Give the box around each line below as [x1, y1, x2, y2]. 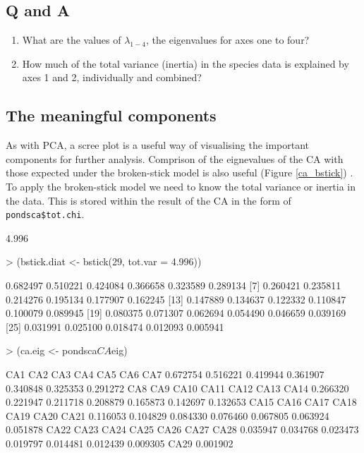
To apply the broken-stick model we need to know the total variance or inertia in [6, 179, 356, 193]
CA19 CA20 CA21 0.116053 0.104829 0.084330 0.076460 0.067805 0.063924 [6, 408, 329, 423]
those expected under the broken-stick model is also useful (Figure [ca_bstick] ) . [6, 165, 353, 180]
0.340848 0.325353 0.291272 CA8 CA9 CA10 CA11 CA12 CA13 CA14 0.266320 [6, 380, 349, 395]
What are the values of [22, 32, 121, 47]
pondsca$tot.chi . [6, 207, 85, 222]
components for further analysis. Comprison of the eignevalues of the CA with [6, 151, 344, 166]
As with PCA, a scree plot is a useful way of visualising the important [6, 138, 310, 152]
